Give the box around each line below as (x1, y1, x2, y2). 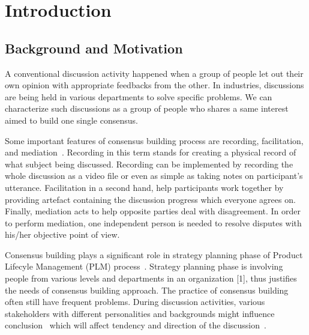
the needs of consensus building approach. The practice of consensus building (5, 283, 289, 296)
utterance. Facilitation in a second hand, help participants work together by (5, 181, 284, 193)
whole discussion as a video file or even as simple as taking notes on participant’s (5, 169, 303, 182)
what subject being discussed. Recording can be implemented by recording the (5, 157, 293, 170)
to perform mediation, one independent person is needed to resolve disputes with (5, 216, 302, 229)
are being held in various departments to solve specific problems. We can (5, 90, 272, 103)
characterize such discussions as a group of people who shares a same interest (5, 102, 289, 115)
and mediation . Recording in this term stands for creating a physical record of (5, 146, 296, 158)
